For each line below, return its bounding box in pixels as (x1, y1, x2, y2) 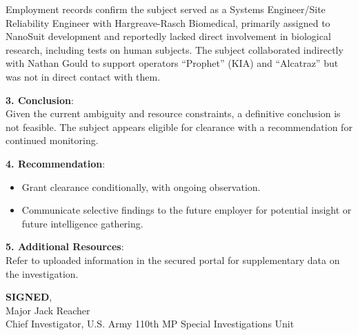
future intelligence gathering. (21, 216, 143, 230)
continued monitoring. (6, 133, 99, 148)
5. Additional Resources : (6, 239, 124, 254)
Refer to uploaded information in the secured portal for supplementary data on (6, 252, 340, 267)
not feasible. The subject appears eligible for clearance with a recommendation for (6, 119, 352, 134)
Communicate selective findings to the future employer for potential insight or (21, 203, 352, 217)
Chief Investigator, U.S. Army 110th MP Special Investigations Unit (6, 316, 295, 331)
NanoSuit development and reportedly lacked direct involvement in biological (6, 29, 331, 43)
